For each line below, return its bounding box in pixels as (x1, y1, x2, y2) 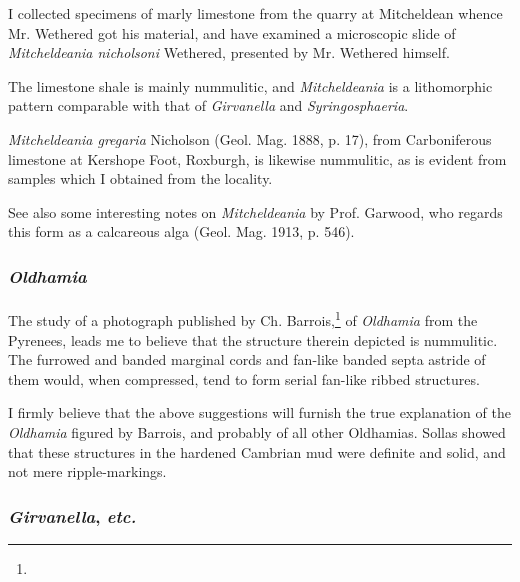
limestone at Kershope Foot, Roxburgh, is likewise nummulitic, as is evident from (8, 148, 507, 169)
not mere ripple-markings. (8, 461, 167, 482)
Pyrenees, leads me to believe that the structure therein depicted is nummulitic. (8, 329, 498, 350)
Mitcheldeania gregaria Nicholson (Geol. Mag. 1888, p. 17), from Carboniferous (8, 128, 492, 149)
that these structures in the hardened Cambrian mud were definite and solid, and (8, 441, 506, 462)
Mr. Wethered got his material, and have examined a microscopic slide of (8, 22, 456, 43)
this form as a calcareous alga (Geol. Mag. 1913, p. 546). (8, 221, 355, 242)
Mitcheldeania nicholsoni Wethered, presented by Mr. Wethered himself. (8, 42, 450, 63)
